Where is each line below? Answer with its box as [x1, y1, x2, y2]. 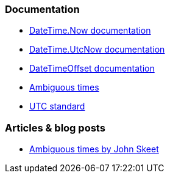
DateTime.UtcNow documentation [29, 44, 165, 55]
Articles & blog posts [5, 121, 105, 134]
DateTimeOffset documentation [29, 63, 155, 74]
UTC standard [29, 101, 85, 112]
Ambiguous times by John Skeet [29, 144, 159, 155]
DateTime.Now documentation [29, 25, 151, 36]
